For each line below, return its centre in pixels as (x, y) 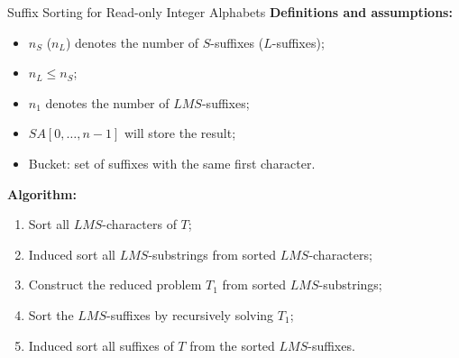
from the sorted (232, 345)
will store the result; (180, 133)
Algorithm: (42, 193)
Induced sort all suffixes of (101, 345)
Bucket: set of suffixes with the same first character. (172, 163)
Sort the (51, 314)
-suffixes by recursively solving (190, 314)
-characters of (139, 224)
